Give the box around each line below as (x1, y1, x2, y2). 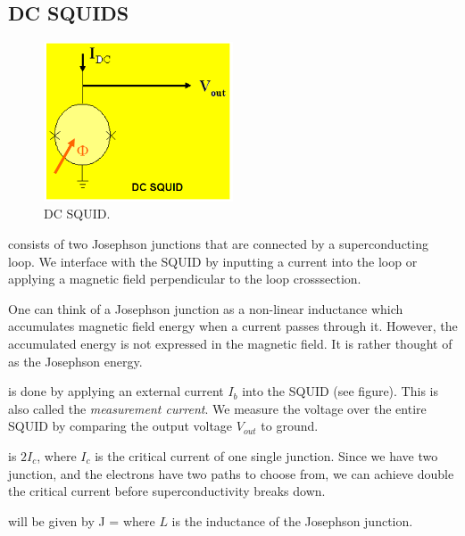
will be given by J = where (8, 511, 155, 530)
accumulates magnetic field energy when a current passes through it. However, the (8, 317, 458, 335)
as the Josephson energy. (8, 351, 143, 370)
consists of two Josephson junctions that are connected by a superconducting (8, 235, 428, 253)
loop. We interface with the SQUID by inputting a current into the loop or (8, 252, 418, 270)
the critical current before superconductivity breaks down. (8, 482, 326, 500)
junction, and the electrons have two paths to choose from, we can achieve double (8, 464, 454, 482)
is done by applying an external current (8, 382, 224, 400)
